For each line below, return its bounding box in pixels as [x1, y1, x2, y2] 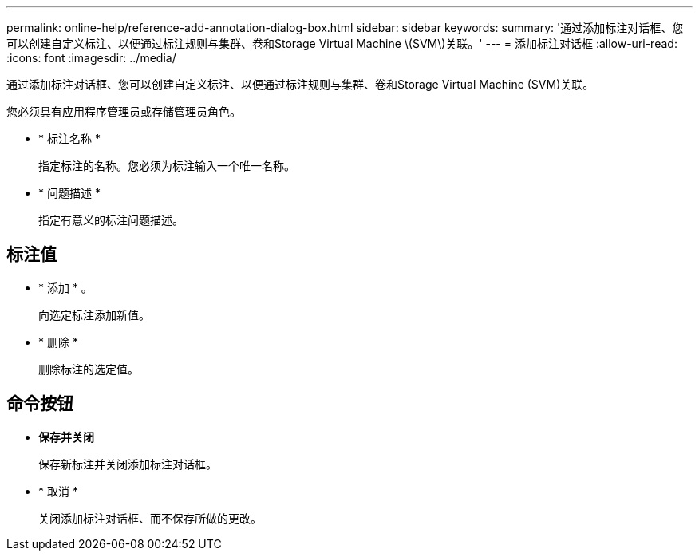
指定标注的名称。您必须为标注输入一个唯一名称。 [38, 159, 295, 172]
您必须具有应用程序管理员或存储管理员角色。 [6, 105, 241, 118]
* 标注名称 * [38, 132, 101, 145]
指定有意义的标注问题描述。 [38, 213, 184, 227]
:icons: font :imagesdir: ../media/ [6, 51, 176, 65]
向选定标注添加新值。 [38, 307, 150, 322]
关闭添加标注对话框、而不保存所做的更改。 [38, 511, 262, 525]
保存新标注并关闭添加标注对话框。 [38, 456, 217, 471]
